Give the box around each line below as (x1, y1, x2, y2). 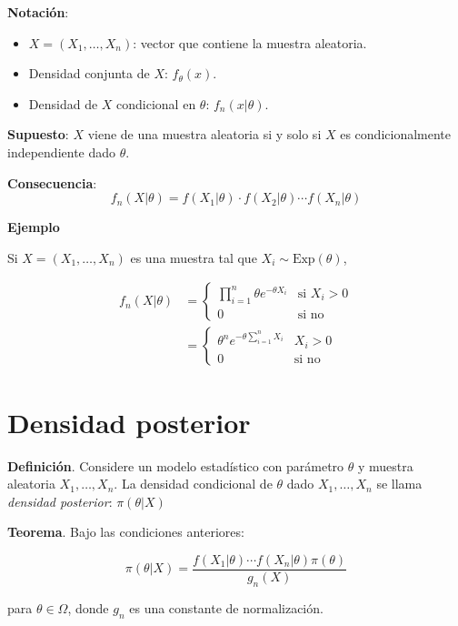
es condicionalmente (340, 125, 451, 144)
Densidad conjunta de (28, 64, 150, 83)
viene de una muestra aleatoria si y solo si (87, 125, 322, 144)
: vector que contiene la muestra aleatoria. (133, 33, 367, 52)
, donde (67, 598, 109, 617)
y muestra (358, 456, 413, 475)
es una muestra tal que (130, 247, 257, 267)
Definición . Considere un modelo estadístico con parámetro (7, 456, 344, 475)
